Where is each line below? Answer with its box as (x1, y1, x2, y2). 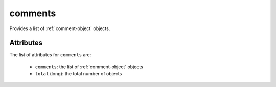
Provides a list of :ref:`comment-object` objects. (9, 25, 110, 32)
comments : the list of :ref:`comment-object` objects (35, 64, 143, 70)
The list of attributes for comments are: (9, 52, 91, 58)
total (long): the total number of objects (35, 71, 122, 77)
